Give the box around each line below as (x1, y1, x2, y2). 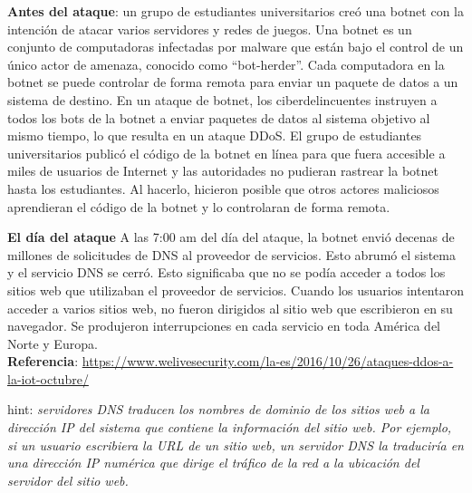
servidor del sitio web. (7, 470, 129, 489)
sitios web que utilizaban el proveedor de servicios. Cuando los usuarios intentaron (7, 280, 464, 299)
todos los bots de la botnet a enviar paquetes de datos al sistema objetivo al (7, 108, 430, 127)
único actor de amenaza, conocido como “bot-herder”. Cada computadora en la (7, 54, 445, 73)
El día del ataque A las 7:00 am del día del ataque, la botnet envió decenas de (7, 227, 455, 246)
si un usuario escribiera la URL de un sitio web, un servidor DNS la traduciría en (7, 435, 464, 454)
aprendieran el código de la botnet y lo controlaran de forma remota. (7, 197, 390, 216)
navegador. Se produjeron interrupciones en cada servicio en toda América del (7, 316, 440, 335)
